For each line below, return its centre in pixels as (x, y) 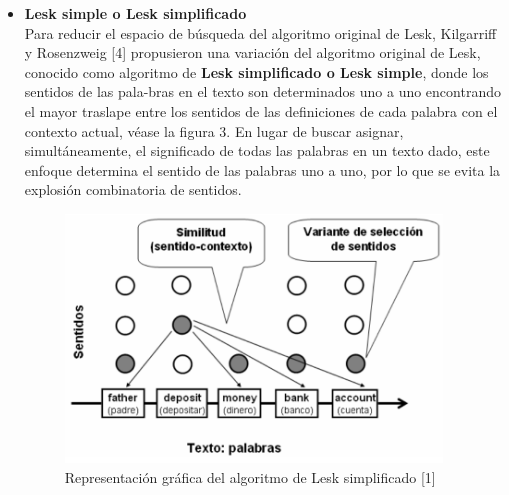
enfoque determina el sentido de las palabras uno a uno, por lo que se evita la (262, 169)
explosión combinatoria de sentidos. (133, 189)
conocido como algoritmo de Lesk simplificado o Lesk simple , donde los (256, 71)
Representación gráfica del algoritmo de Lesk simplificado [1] (250, 477)
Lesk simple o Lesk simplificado (135, 13)
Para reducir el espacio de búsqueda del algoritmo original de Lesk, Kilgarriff (260, 32)
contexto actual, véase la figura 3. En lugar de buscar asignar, (214, 130)
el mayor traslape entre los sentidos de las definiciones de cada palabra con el (261, 110)
